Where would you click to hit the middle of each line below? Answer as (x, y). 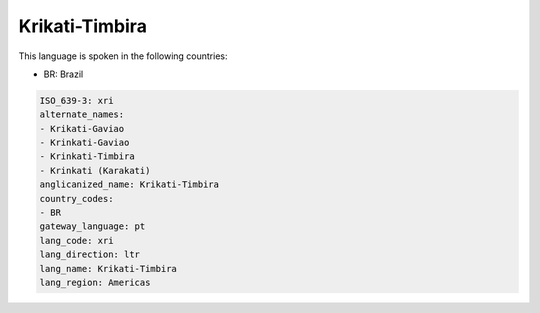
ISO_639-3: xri (76, 100)
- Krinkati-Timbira (87, 156)
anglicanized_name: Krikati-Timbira (129, 184)
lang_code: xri (76, 240)
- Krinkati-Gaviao (84, 143)
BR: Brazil (63, 74)
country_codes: (76, 198)
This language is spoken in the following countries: (123, 56)
